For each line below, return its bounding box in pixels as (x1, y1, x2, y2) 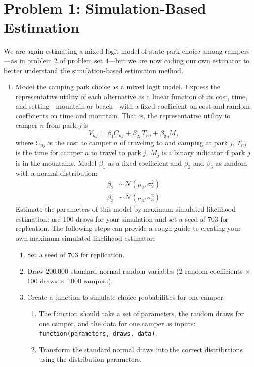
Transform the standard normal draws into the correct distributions (39, 344, 243, 354)
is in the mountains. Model (15, 157, 97, 168)
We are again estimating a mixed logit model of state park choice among (4, 46, 223, 56)
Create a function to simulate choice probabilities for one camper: (27, 292, 225, 302)
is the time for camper (15, 147, 83, 158)
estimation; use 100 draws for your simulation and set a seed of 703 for (15, 213, 229, 224)
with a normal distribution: (15, 168, 98, 178)
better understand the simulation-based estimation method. (4, 65, 183, 75)
